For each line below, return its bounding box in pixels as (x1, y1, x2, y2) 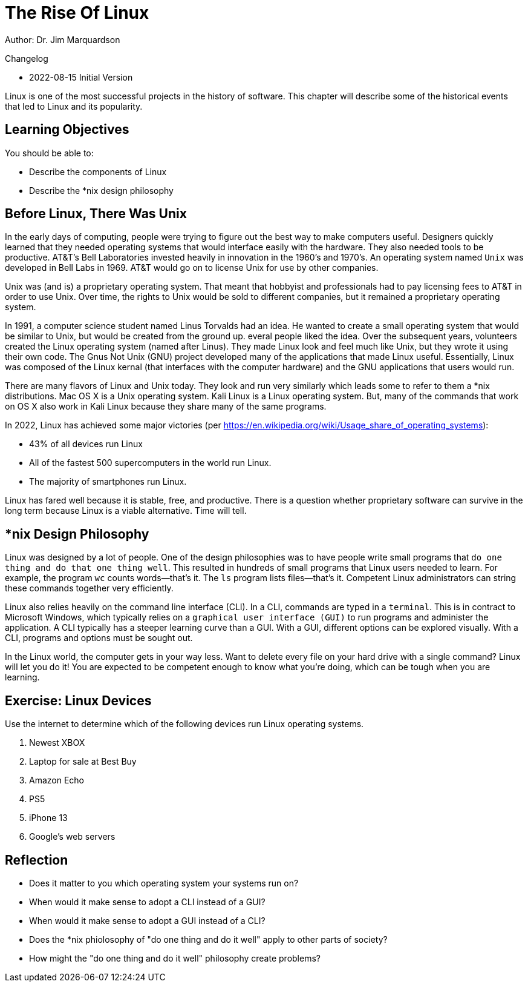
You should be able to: (5, 147, 94, 158)
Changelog (5, 53, 48, 64)
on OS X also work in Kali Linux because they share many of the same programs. (5, 401, 327, 412)
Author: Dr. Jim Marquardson (5, 34, 120, 45)
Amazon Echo (29, 775, 84, 786)
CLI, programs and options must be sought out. (5, 633, 193, 643)
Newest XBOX (29, 737, 85, 748)
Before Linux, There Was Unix (5, 206, 187, 222)
